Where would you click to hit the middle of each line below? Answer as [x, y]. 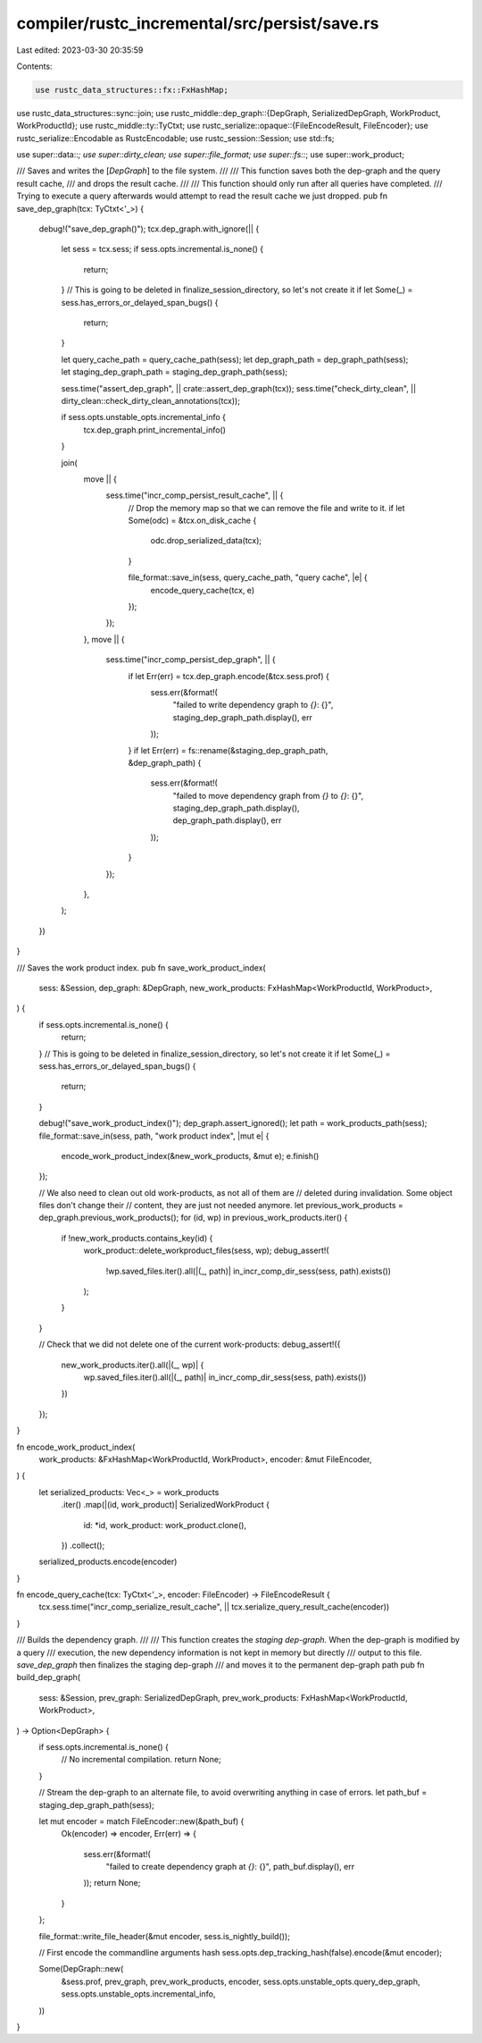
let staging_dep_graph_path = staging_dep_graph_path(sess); [175, 372]
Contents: [34, 66]
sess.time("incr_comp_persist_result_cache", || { [195, 495]
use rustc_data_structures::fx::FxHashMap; [132, 90]
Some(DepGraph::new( [81, 1969]
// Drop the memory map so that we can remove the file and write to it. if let [266, 508]
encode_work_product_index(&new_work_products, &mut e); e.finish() [190, 1156]
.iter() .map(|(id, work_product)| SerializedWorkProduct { [165, 1505]
